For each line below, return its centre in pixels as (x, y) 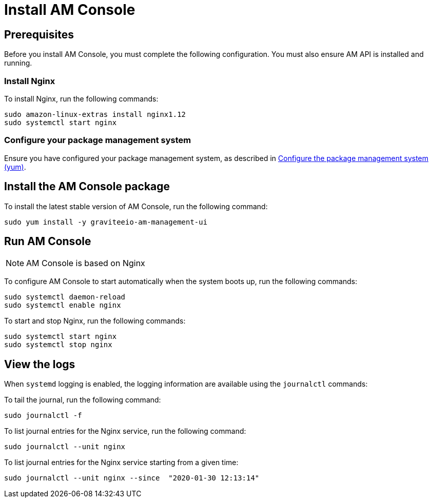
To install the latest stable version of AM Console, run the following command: (136, 206)
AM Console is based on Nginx (86, 263)
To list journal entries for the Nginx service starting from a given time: (121, 463)
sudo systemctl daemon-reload (65, 297)
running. (18, 63)
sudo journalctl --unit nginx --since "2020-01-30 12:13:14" (132, 478)
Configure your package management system (98, 140)
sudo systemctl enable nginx (63, 305)
